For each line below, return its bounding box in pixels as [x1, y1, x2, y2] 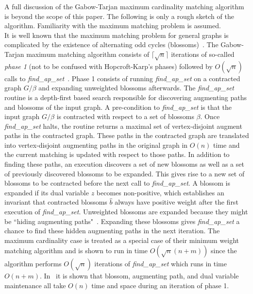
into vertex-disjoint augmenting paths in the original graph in [4, 139, 188, 150]
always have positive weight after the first [115, 197, 238, 207]
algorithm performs [4, 259, 62, 269]
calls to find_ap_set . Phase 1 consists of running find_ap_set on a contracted [4, 73, 240, 83]
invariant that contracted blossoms [4, 197, 107, 207]
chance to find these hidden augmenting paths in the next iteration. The [4, 225, 220, 236]
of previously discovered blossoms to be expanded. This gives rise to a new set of [4, 168, 245, 178]
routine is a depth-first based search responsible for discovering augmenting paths [4, 92, 247, 102]
